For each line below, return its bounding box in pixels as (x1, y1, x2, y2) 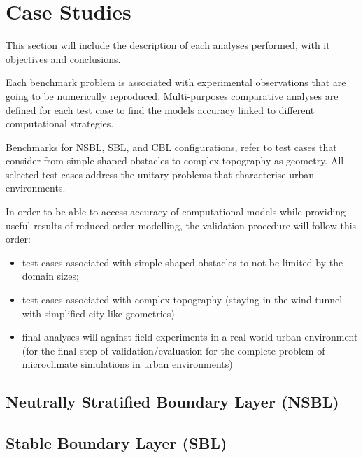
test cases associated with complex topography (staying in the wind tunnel (22, 292, 343, 307)
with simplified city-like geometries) (22, 306, 175, 320)
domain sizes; (22, 269, 79, 283)
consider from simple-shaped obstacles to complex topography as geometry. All (6, 153, 344, 168)
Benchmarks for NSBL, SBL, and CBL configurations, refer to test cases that (6, 139, 337, 154)
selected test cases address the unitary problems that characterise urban (6, 166, 315, 181)
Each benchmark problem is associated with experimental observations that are (6, 75, 346, 90)
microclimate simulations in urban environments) (22, 357, 233, 371)
